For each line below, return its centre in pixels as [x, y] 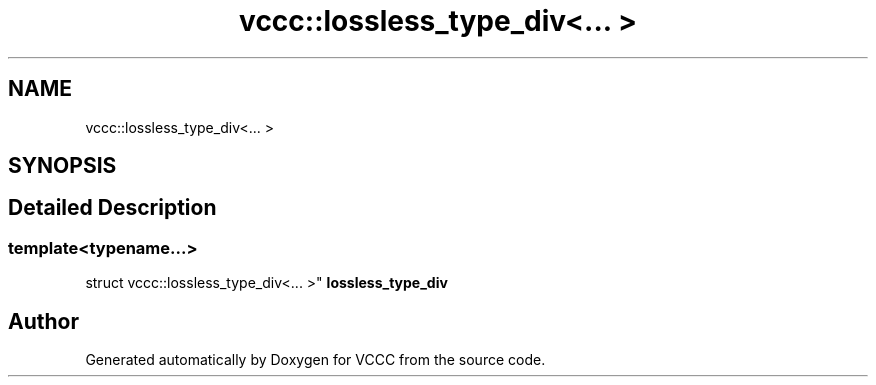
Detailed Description [112, 208]
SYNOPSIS [62, 166]
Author [43, 321]
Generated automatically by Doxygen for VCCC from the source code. [315, 360]
